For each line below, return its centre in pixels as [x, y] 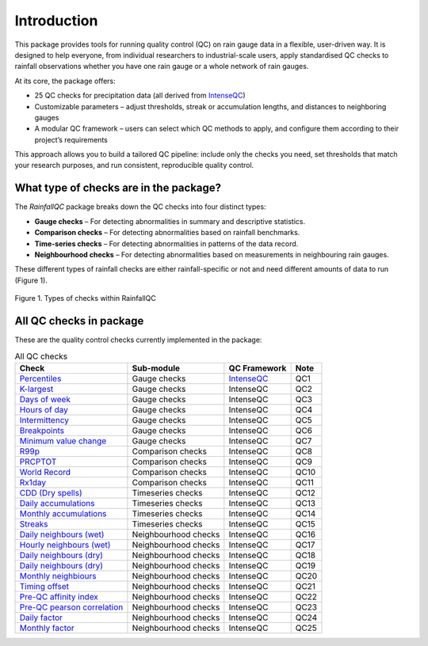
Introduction [56, 21]
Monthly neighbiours [58, 576]
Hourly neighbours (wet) [65, 545]
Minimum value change [63, 441]
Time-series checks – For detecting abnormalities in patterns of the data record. [166, 243]
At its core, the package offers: [65, 81]
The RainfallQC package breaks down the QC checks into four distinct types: [140, 207]
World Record [45, 472]
